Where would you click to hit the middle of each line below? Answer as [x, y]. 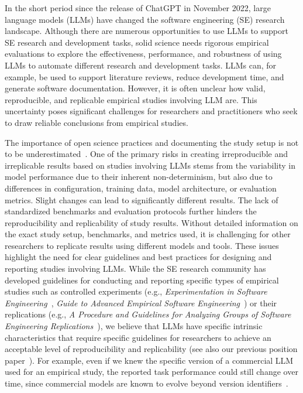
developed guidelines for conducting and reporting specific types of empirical [142, 280]
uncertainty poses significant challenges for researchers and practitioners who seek [151, 111]
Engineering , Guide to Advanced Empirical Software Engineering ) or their [141, 303]
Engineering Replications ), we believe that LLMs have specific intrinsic [134, 326]
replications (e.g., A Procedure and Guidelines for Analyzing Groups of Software [148, 314]
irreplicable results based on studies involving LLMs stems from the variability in [150, 165]
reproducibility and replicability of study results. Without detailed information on [151, 222]
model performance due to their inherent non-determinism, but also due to [139, 177]
